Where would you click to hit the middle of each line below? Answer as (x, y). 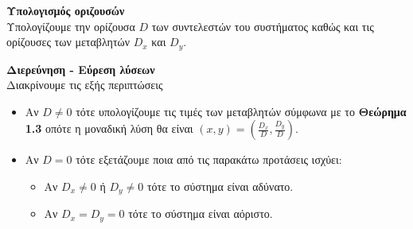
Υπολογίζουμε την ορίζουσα (71, 26)
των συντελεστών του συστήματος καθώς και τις (263, 26)
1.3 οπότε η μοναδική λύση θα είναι (109, 128)
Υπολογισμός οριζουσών (66, 10)
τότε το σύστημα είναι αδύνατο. (220, 186)
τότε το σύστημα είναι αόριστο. (201, 213)
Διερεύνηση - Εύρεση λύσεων (81, 69)
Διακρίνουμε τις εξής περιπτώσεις (85, 85)
